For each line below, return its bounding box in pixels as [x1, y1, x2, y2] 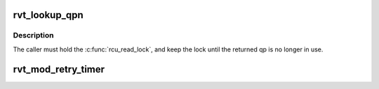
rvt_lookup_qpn [13, 9, 84, 21]
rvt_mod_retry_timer [13, 63, 105, 75]
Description [13, 31, 54, 40]
